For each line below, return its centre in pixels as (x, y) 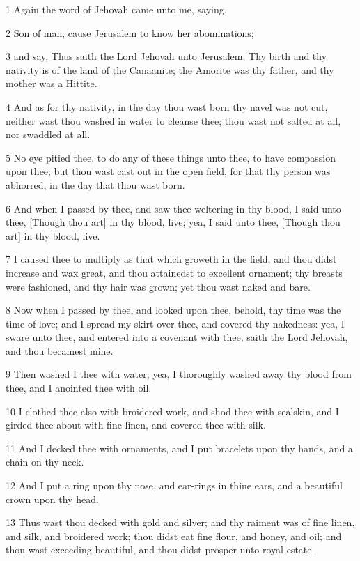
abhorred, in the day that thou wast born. (95, 184)
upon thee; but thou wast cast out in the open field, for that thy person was (168, 171)
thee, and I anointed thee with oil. (79, 388)
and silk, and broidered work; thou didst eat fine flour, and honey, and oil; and (174, 536)
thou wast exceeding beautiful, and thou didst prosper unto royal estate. (160, 550)
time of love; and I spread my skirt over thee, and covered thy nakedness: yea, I (175, 323)
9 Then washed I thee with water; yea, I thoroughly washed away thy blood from (179, 374)
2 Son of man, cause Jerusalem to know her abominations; (130, 32)
